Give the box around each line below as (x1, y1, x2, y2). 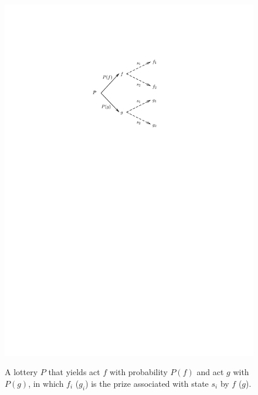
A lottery (5, 366, 38, 378)
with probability (109, 366, 168, 378)
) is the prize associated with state (85, 377, 209, 389)
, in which (28, 377, 64, 389)
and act (196, 366, 224, 378)
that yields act (48, 366, 100, 378)
